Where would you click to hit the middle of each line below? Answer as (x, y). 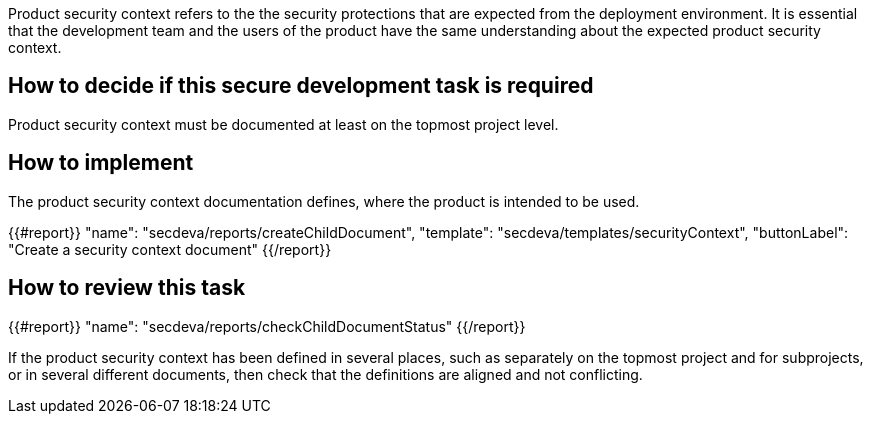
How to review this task (127, 288)
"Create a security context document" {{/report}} (170, 249)
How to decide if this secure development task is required (301, 86)
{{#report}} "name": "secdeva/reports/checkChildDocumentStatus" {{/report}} (267, 326)
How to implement (101, 163)
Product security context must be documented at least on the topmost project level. (283, 124)
